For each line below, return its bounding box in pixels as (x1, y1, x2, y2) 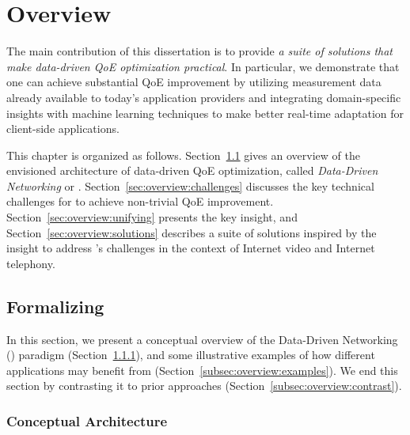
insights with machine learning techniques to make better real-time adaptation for (6, 104, 404, 121)
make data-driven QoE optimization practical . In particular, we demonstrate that (6, 58, 400, 74)
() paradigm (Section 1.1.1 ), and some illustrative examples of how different (6, 346, 375, 363)
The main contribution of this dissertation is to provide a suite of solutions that (6, 43, 393, 59)
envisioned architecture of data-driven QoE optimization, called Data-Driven (6, 162, 378, 179)
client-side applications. (6, 120, 120, 137)
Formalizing (6, 293, 104, 318)
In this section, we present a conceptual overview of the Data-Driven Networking (6, 331, 398, 347)
